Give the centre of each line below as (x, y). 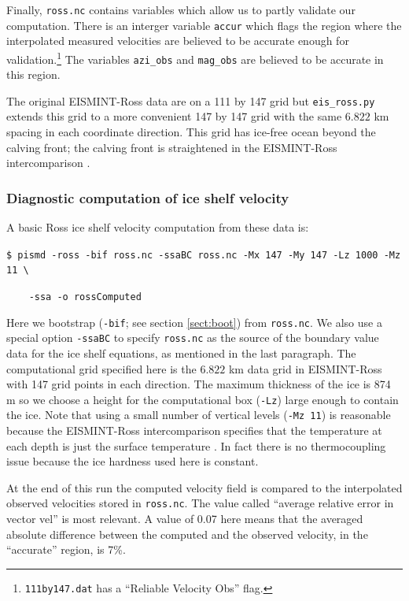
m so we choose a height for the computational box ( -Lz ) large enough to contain (203, 399)
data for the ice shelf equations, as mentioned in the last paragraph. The (181, 352)
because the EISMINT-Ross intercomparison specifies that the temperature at (194, 430)
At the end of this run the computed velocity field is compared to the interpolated (204, 487)
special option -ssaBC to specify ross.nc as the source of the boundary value (193, 338)
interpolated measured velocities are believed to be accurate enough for (178, 41)
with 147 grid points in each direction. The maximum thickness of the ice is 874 (199, 384)
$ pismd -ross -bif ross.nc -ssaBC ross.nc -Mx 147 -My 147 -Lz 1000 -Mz (204, 255)
